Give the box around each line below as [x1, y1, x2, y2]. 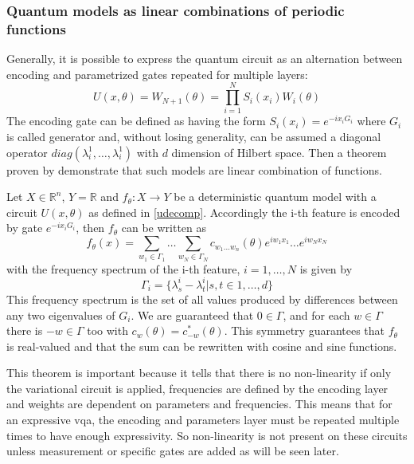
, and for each [283, 306, 350, 323]
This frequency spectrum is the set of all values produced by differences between [6, 290, 398, 307]
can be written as [121, 219, 207, 236]
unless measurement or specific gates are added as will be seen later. [6, 442, 339, 459]
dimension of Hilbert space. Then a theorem [171, 144, 387, 160]
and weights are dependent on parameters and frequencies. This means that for [6, 395, 393, 412]
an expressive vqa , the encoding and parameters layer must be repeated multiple [6, 411, 400, 428]
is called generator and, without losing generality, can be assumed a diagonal [6, 128, 381, 145]
